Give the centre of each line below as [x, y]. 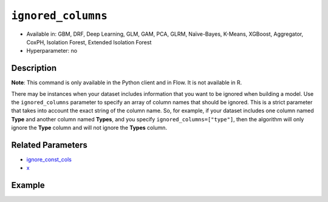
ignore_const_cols [49, 160]
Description [34, 68]
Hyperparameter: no [52, 51]
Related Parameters [50, 145]
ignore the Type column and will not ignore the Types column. [89, 128]
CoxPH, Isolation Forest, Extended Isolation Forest [89, 42]
